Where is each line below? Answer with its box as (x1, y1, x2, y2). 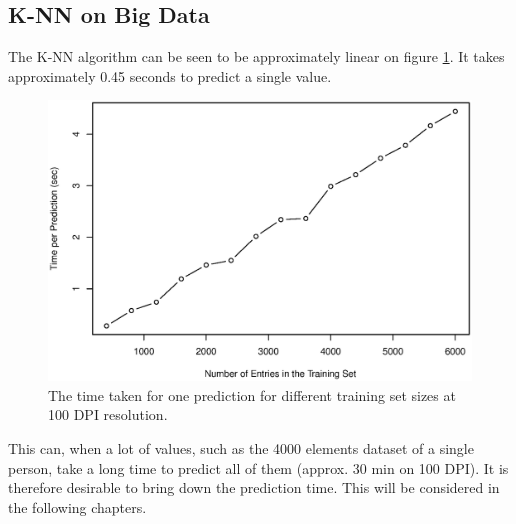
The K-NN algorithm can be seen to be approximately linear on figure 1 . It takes (8, 46, 505, 67)
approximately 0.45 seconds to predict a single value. (8, 65, 332, 86)
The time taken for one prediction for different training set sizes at (48, 384, 456, 405)
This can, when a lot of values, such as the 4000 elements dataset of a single (8, 437, 474, 458)
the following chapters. (8, 496, 147, 517)
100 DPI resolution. (48, 404, 168, 425)
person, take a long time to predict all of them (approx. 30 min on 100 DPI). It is (8, 457, 509, 478)
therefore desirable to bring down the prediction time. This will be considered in (8, 477, 500, 498)
